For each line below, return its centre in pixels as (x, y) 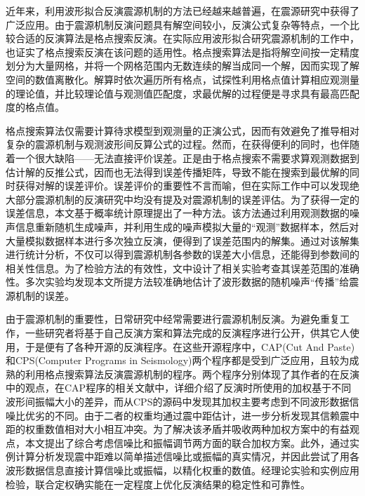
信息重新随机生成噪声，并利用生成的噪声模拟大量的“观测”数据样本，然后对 (187, 226)
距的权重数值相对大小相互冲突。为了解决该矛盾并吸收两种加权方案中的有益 (178, 429)
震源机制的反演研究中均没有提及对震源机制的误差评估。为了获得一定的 (197, 199)
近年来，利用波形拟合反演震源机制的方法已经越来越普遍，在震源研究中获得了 (182, 11)
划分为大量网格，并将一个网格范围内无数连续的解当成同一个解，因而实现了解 (182, 66)
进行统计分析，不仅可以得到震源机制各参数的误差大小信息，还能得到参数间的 (182, 254)
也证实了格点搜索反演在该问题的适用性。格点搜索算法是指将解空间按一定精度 (182, 52)
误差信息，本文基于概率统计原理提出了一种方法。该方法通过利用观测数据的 (178, 213)
